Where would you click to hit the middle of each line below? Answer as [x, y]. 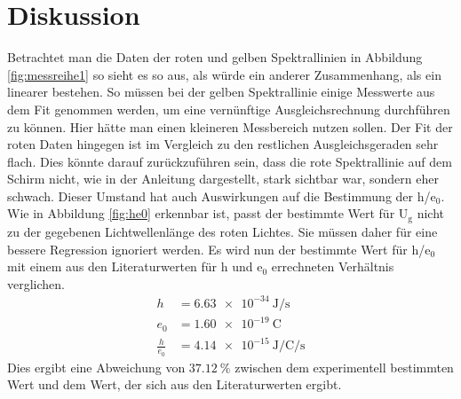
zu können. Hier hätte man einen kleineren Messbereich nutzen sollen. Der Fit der [230, 126]
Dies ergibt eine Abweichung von [96, 367]
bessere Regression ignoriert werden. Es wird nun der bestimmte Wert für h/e [219, 249]
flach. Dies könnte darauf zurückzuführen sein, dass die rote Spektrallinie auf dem [230, 161]
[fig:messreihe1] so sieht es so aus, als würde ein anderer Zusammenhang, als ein [224, 74]
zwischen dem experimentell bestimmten [344, 367]
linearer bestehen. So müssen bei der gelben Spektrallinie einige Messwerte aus [221, 92]
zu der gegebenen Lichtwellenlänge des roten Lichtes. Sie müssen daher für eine [223, 231]
